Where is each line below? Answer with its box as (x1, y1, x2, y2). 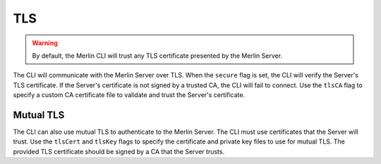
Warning (32, 39, 58, 47)
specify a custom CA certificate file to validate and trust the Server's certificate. (13, 91, 246, 99)
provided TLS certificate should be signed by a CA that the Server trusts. (13, 147, 225, 156)
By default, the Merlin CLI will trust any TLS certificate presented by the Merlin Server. (32, 51, 282, 60)
